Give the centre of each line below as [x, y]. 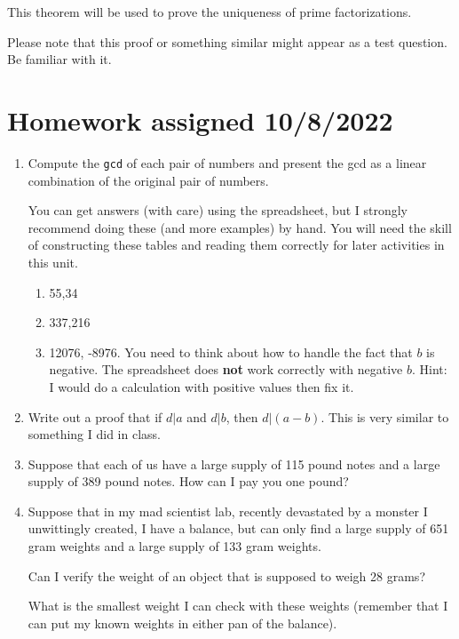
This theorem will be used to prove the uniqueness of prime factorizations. [210, 12]
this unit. [53, 262]
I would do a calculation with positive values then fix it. [202, 386]
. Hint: [430, 369]
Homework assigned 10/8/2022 [200, 120]
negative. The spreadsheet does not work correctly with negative [226, 369]
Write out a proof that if [95, 416]
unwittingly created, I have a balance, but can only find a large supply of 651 [238, 528]
